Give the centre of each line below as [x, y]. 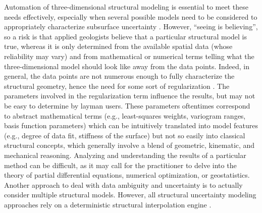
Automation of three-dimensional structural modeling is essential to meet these [126, 7]
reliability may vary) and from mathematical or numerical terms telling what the [129, 56]
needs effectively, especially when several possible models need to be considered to [131, 16]
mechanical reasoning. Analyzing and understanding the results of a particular [125, 155]
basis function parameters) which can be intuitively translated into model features [131, 125]
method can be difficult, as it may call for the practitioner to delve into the [120, 165]
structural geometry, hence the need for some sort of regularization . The [117, 86]
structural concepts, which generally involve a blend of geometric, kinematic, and [129, 145]
